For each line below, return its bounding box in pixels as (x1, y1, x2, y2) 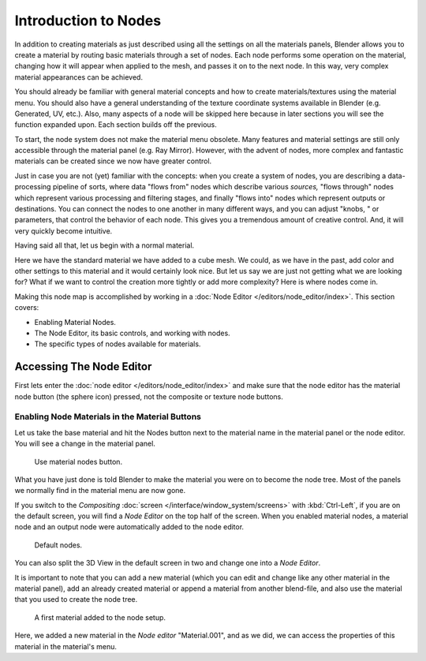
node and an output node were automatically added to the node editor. (14, 522, 245, 532)
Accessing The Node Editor (14, 360, 152, 374)
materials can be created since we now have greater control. (14, 156, 212, 166)
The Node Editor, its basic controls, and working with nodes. (34, 328, 230, 338)
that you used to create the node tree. (14, 595, 138, 604)
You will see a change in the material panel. (14, 439, 155, 449)
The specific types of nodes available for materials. (34, 339, 201, 349)
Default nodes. (34, 540, 83, 550)
